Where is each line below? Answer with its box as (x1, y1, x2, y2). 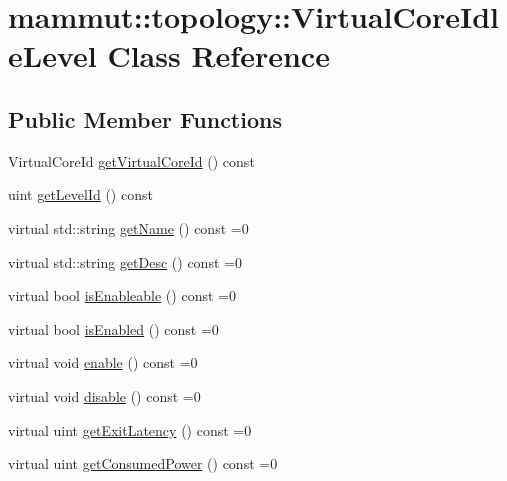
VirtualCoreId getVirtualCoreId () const (8, 150, 255, 171)
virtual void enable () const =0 (8, 352, 198, 373)
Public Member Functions (8, 103, 282, 134)
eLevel (8, 35, 97, 76)
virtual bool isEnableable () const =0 (8, 285, 236, 306)
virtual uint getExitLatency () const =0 (8, 419, 252, 440)
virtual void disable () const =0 (8, 385, 201, 406)
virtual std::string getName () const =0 (8, 217, 249, 238)
